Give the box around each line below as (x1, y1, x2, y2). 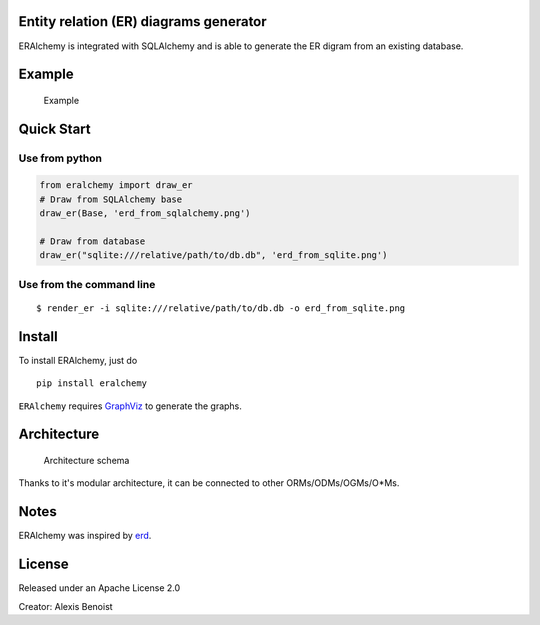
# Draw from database (39, 236, 146, 247)
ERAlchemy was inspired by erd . (18, 530, 152, 542)
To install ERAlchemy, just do (18, 354, 138, 366)
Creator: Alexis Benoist (18, 600, 114, 612)
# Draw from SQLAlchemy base (39, 193, 183, 205)
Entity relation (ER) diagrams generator (18, 13, 267, 30)
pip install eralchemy (36, 378, 148, 389)
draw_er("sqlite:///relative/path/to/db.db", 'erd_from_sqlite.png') (39, 250, 388, 261)
